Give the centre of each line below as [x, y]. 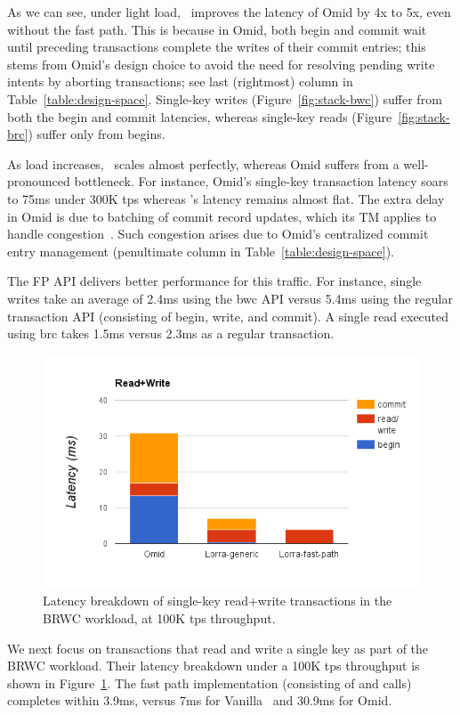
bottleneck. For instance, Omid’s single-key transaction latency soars [261, 181]
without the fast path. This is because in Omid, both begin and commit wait [217, 29]
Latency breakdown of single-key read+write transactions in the [218, 601]
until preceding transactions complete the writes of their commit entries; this [217, 47]
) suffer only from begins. [97, 134]
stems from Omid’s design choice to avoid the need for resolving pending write [221, 64]
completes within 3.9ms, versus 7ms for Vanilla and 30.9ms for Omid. [200, 700]
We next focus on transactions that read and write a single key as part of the [218, 648]
